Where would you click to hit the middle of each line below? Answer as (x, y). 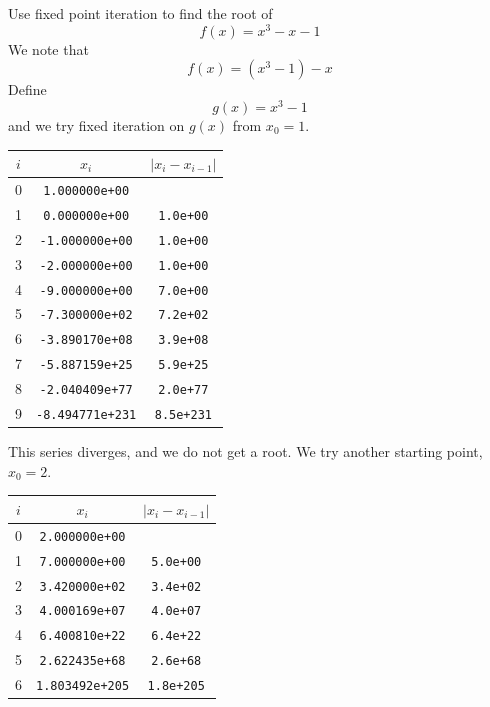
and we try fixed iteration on (96, 124)
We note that (48, 48)
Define (27, 89)
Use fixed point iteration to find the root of (140, 13)
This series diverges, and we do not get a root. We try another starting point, (245, 451)
